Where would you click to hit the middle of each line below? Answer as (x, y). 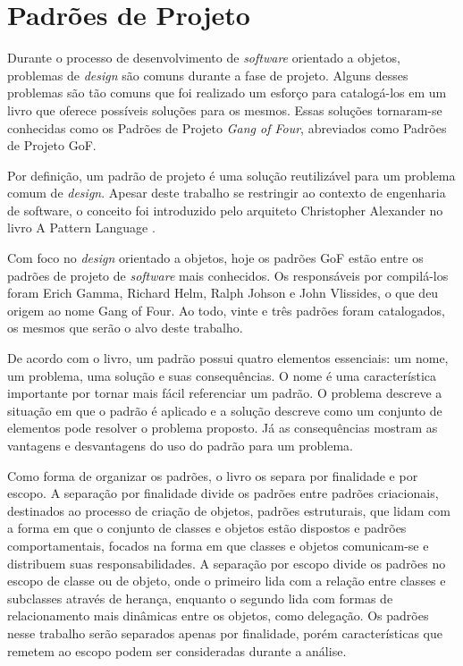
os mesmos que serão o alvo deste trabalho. (125, 328)
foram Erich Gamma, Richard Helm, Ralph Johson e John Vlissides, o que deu (223, 293)
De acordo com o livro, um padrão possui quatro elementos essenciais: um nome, (228, 358)
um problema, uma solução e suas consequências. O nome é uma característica (222, 375)
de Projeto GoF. (52, 145)
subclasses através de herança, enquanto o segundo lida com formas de (200, 598)
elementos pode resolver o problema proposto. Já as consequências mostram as (223, 428)
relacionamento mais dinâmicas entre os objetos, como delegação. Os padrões (218, 615)
